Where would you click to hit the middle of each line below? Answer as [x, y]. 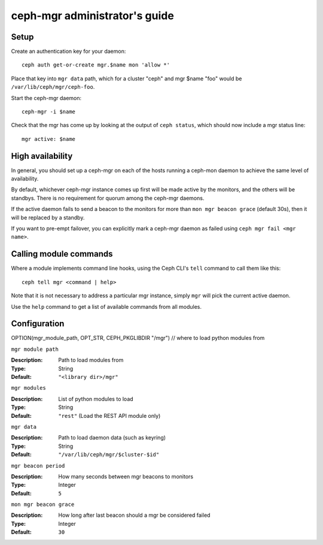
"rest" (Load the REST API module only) [109, 415]
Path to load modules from [91, 360]
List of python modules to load [96, 399]
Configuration [38, 324]
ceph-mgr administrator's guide [93, 16]
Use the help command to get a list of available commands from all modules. [106, 306]
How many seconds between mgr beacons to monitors [126, 476]
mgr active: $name [49, 139]
